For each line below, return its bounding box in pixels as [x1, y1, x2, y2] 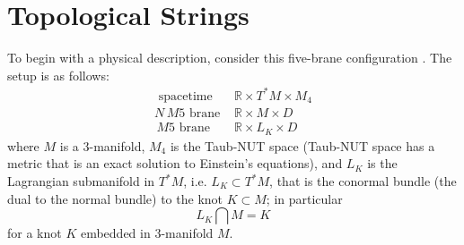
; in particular [266, 189, 343, 207]
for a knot [7, 224, 62, 242]
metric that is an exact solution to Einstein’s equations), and [7, 154, 343, 173]
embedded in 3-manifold [80, 224, 214, 242]
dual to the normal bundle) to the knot [7, 189, 223, 207]
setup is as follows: [7, 65, 109, 84]
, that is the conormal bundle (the [269, 172, 457, 190]
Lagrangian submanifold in [7, 172, 155, 190]
